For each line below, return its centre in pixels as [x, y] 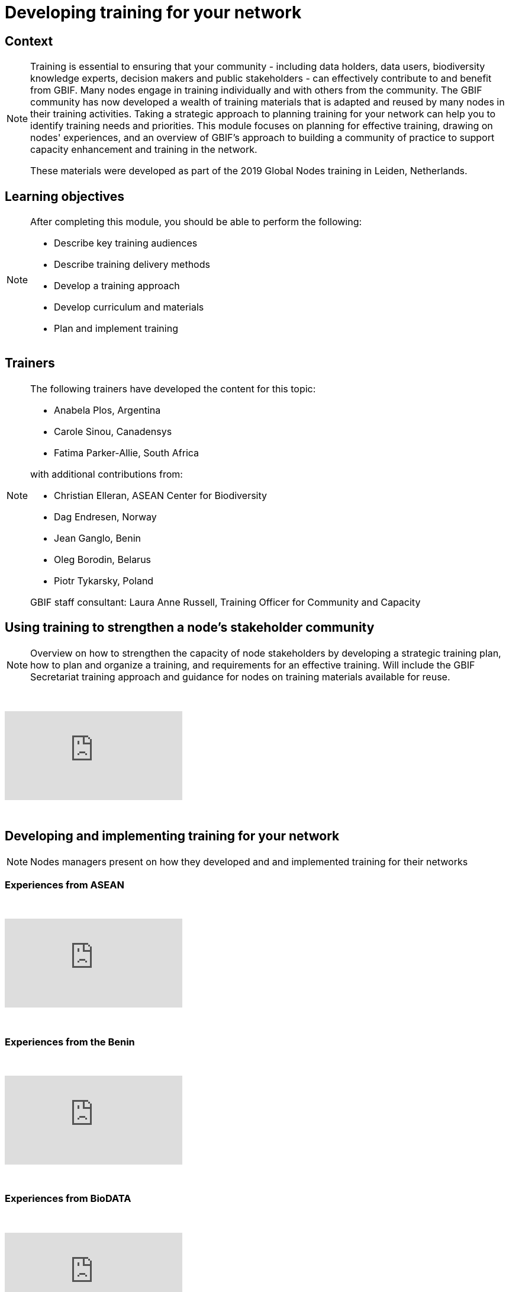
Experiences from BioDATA [68, 1199]
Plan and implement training [116, 329]
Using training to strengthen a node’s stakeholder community [190, 628]
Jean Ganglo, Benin [97, 538]
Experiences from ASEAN [65, 885]
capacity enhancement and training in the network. [144, 150]
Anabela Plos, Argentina [107, 410]
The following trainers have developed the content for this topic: [173, 388]
